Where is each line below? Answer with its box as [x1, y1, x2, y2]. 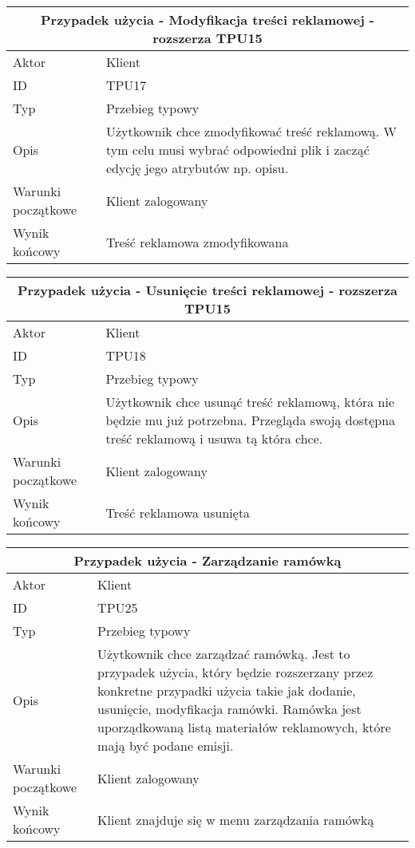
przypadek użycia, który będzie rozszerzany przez [97, 663, 373, 681]
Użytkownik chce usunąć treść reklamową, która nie [105, 392, 395, 411]
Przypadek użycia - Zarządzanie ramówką [73, 551, 342, 570]
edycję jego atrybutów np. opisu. [105, 159, 289, 177]
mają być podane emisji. [97, 736, 234, 755]
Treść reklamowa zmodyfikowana [105, 232, 289, 251]
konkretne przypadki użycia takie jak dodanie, [97, 681, 356, 700]
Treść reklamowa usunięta [105, 503, 251, 522]
